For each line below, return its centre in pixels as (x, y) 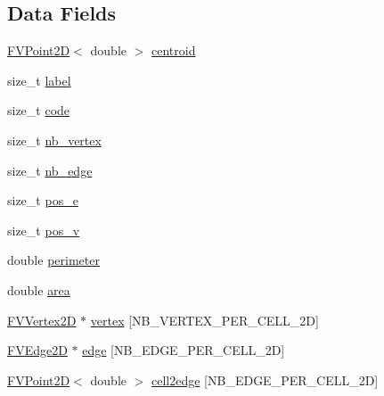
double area (39, 289)
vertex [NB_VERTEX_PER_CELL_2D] (204, 320)
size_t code (39, 110)
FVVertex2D (42, 320)
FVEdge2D (37, 350)
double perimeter (53, 260)
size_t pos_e (43, 200)
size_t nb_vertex (54, 140)
